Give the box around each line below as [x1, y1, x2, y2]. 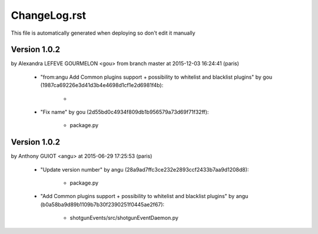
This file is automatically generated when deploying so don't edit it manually [11, 29, 196, 36]
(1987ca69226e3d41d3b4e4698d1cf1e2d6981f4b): [40, 82, 164, 89]
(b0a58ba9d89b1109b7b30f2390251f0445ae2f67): [40, 200, 165, 208]
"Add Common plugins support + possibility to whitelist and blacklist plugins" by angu [40, 193, 249, 200]
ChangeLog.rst [11, 9, 87, 22]
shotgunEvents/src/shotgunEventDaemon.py [69, 215, 179, 222]
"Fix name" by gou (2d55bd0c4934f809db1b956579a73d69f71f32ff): [40, 109, 209, 116]
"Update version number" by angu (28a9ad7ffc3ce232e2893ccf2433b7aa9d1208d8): [40, 166, 249, 173]
